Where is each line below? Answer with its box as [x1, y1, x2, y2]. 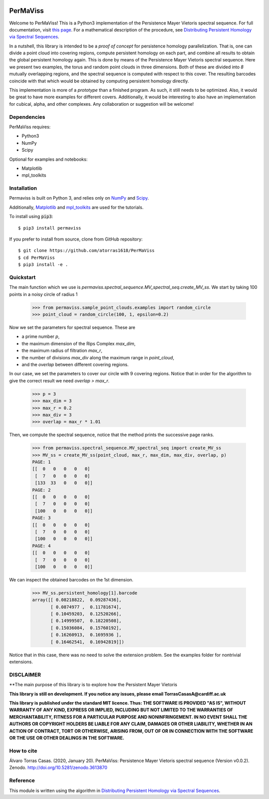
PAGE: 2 [32, 487, 51, 493]
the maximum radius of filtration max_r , [21, 347, 103, 354]
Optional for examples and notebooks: [9, 156, 88, 162]
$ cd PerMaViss [18, 255, 55, 261]
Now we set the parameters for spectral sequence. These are [9, 324, 135, 330]
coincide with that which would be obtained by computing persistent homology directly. [9, 78, 189, 84]
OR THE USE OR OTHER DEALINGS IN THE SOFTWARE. [9, 735, 125, 741]
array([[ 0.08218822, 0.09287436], [32, 597, 122, 603]
